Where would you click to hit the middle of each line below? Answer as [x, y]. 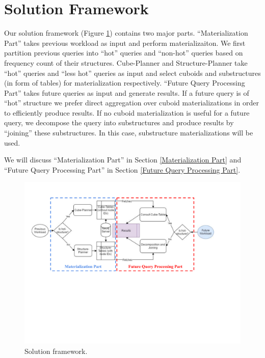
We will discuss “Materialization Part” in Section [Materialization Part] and [123, 160]
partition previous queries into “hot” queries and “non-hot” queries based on [124, 53]
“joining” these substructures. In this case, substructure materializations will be [129, 133]
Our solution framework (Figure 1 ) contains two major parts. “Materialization [126, 33]
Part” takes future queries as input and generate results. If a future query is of [127, 92]
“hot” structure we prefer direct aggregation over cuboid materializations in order [131, 103]
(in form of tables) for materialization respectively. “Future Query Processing [125, 83]
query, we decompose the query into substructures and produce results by [119, 122]
